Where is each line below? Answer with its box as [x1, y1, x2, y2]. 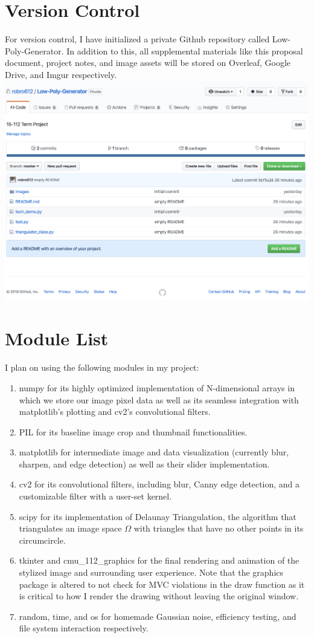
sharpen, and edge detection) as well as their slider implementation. [19, 457, 270, 470]
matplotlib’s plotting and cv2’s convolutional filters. [19, 405, 211, 418]
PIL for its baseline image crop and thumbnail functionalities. [19, 425, 248, 438]
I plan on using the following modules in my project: [5, 361, 199, 374]
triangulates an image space [19, 522, 122, 535]
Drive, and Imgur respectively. [5, 68, 117, 80]
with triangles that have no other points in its [133, 522, 304, 535]
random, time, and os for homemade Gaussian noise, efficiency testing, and [19, 610, 296, 622]
